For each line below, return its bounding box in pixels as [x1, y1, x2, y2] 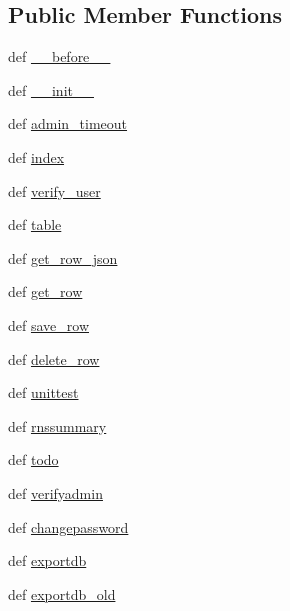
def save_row [8, 314, 89, 335]
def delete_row [8, 348, 100, 369]
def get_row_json [8, 247, 118, 268]
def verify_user [8, 180, 101, 201]
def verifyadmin [8, 482, 103, 503]
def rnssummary [8, 415, 107, 436]
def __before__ [8, 46, 111, 67]
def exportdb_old [8, 583, 116, 604]
